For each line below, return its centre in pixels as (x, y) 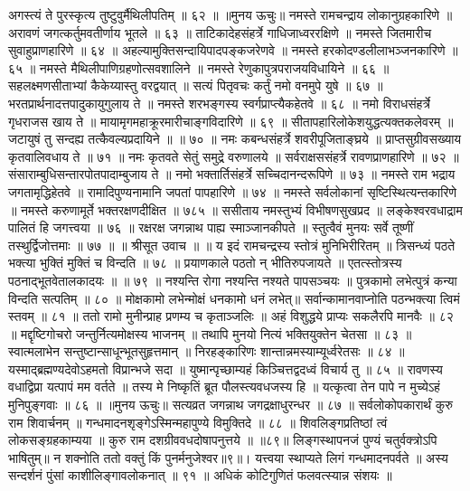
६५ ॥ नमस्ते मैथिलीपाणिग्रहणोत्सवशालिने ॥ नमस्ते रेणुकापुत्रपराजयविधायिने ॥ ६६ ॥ (199, 67)
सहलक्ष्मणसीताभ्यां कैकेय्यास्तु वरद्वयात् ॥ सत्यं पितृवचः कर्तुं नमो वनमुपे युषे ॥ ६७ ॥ (196, 85)
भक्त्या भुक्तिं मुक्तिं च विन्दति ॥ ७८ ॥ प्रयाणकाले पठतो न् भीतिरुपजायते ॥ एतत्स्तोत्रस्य (205, 263)
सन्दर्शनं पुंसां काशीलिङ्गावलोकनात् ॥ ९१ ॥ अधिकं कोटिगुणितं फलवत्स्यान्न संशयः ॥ (200, 475)
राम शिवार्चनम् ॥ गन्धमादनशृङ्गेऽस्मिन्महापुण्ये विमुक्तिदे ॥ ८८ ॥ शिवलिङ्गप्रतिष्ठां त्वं (198, 422)
